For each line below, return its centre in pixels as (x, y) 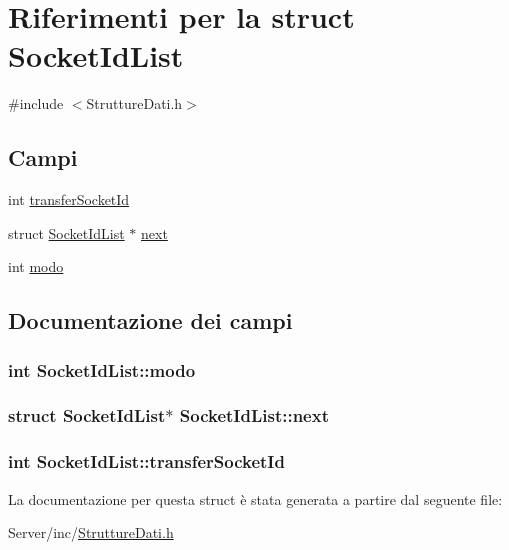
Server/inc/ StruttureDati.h (91, 532)
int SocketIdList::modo (102, 369)
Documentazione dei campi (150, 320)
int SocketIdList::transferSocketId (146, 461)
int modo (36, 266)
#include (36, 103)
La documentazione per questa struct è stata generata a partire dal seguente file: (255, 498)
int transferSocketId (69, 199)
